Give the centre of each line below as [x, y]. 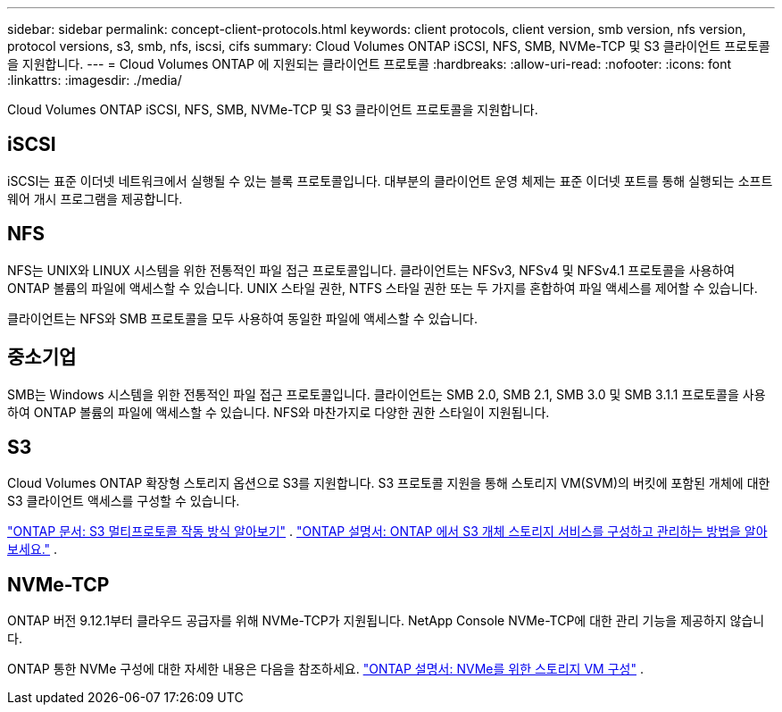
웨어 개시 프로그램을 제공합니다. [95, 198]
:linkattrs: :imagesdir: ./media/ [95, 80]
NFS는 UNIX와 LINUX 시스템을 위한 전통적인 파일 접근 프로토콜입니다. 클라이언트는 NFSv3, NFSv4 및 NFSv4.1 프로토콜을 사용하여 [371, 270]
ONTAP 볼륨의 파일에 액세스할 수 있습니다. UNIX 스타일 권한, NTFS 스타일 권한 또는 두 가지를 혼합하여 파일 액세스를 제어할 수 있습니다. [383, 288]
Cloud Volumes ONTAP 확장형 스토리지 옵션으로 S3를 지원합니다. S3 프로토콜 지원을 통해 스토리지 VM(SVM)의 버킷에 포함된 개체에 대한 [389, 483]
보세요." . [33, 549]
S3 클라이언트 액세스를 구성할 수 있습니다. [124, 501]
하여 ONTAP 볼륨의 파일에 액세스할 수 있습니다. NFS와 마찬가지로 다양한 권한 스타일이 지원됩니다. [279, 412]
